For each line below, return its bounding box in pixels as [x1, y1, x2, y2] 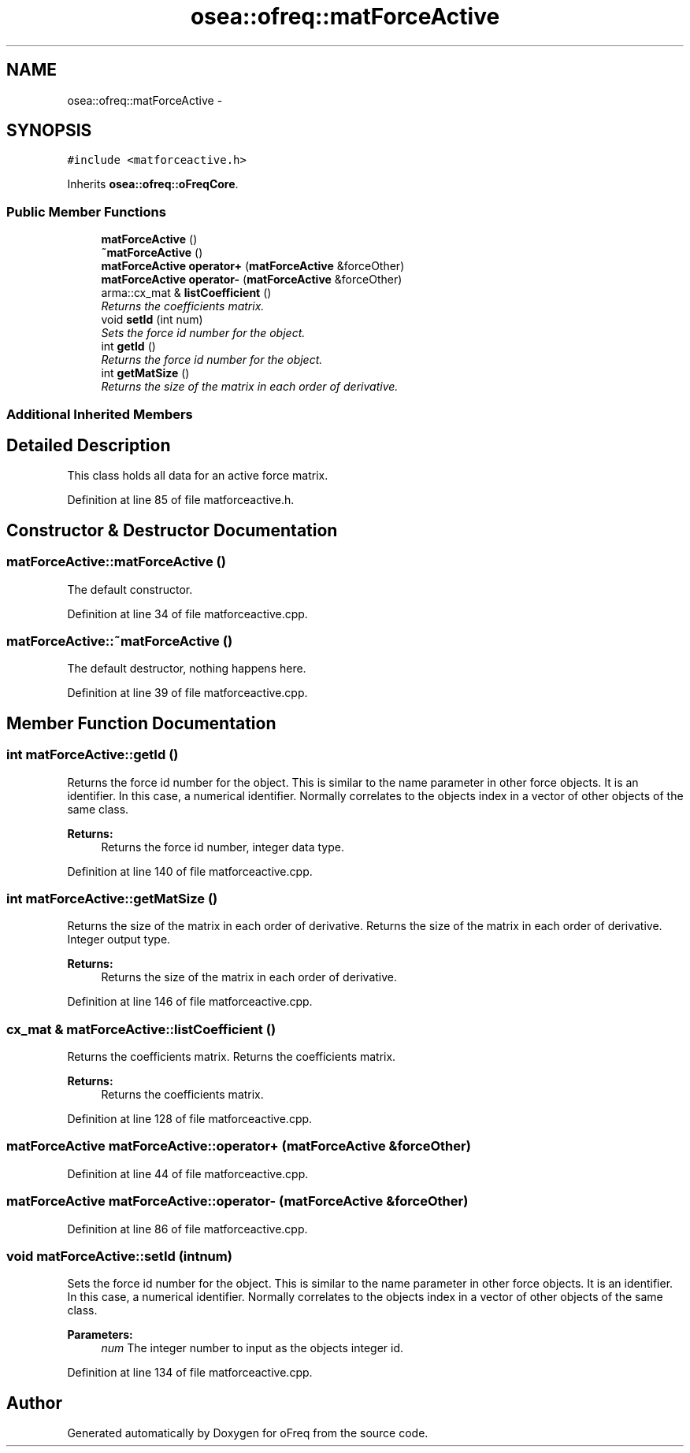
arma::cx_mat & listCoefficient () [101, 286, 272, 300]
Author [6, 1392, 62, 1413]
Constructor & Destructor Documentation [6, 520, 338, 540]
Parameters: [67, 1328, 133, 1342]
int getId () [101, 339, 156, 354]
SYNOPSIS [6, 120, 92, 141]
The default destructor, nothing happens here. [67, 662, 306, 676]
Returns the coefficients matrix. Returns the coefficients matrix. [67, 1050, 396, 1064]
